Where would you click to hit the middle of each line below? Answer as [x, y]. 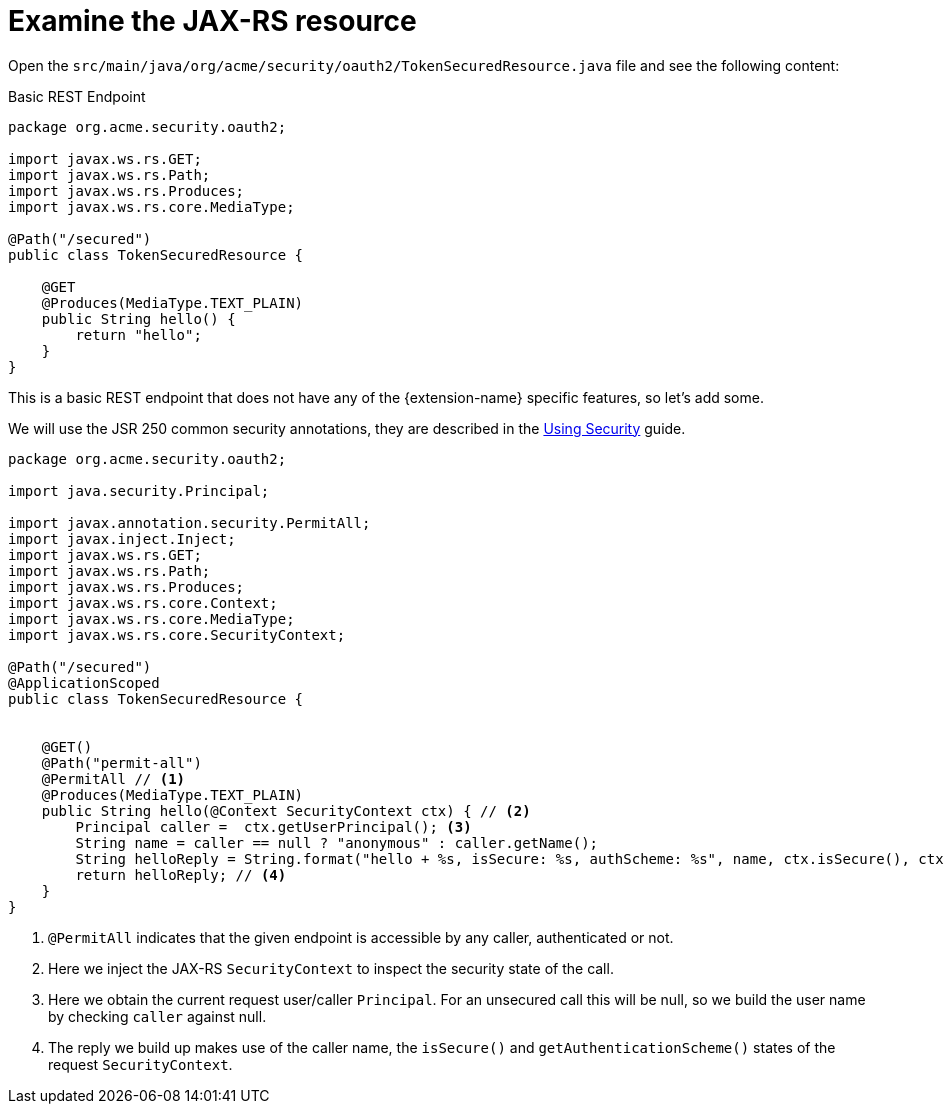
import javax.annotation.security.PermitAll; [189, 522]
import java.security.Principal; [139, 490]
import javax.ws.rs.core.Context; [143, 602]
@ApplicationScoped [84, 682]
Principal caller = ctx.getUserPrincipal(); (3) [273, 826]
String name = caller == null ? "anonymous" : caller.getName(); [337, 842]
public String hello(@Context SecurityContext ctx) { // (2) [286, 810]
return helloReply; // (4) [181, 874]
